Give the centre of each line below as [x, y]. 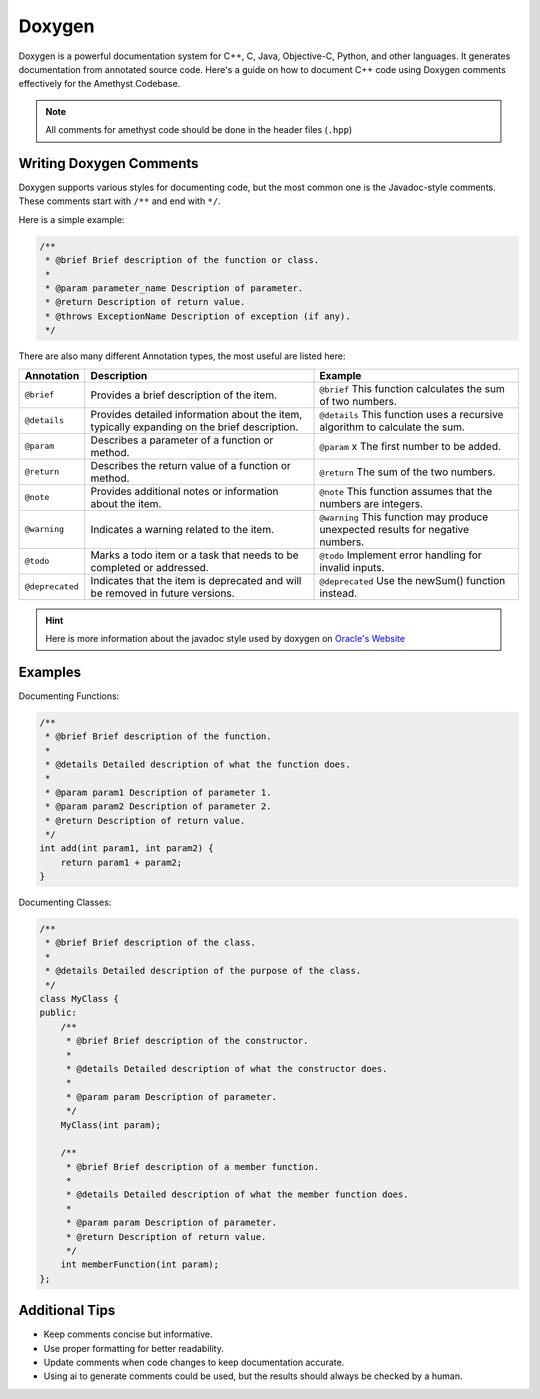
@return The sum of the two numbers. [407, 472]
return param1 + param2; [121, 862]
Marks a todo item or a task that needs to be [194, 555]
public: [58, 1013]
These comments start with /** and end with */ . [120, 201]
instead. [338, 593]
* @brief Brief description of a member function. [192, 1166]
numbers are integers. [371, 503]
